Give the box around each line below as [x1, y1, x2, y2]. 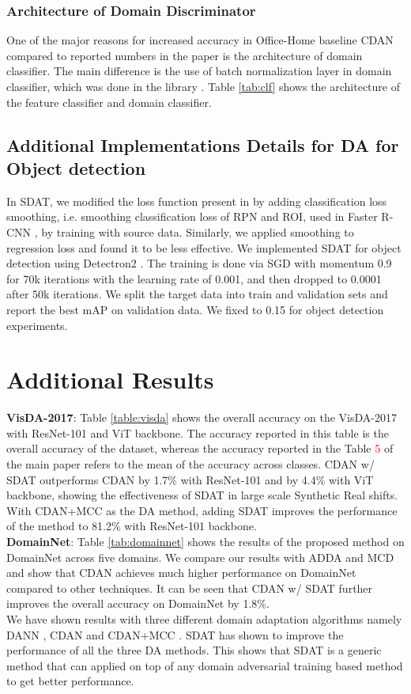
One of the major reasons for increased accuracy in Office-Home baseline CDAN [6, 32, 394, 48]
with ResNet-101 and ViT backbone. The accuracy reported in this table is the [6, 424, 389, 441]
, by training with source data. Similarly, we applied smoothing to [34, 223, 354, 240]
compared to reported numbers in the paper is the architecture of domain [6, 47, 363, 63]
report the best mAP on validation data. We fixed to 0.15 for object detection [6, 301, 384, 317]
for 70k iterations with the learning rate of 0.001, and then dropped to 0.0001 [6, 270, 382, 286]
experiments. [6, 317, 68, 333]
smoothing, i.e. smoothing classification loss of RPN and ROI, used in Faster [6, 208, 378, 225]
